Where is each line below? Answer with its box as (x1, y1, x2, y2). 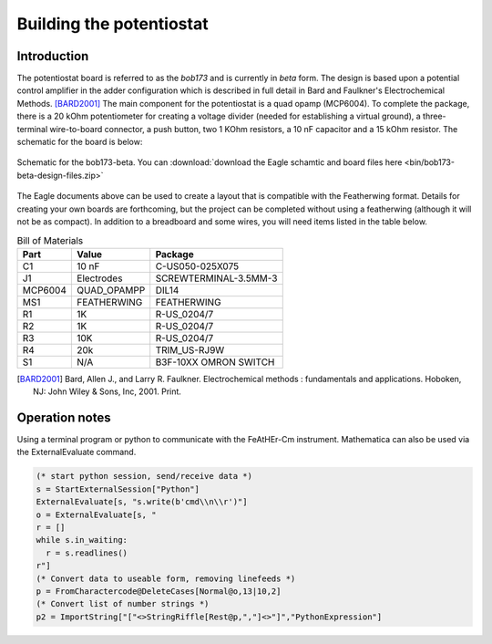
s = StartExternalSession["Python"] (36, 483, 200, 494)
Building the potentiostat (16, 14, 209, 34)
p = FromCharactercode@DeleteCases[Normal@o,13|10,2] (36, 586, 282, 597)
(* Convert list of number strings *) (36, 598, 210, 609)
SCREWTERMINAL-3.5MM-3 (155, 272, 278, 285)
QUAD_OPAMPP (77, 284, 146, 296)
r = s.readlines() (46, 547, 128, 558)
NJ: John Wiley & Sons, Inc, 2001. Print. (33, 386, 182, 397)
